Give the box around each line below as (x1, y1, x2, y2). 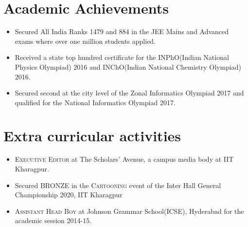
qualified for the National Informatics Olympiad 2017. (15, 97, 176, 107)
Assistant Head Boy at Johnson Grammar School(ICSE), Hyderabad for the (15, 206, 244, 216)
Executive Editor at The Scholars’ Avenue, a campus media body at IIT (15, 154, 234, 164)
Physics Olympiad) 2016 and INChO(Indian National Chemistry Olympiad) (15, 61, 242, 72)
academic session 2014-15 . (15, 215, 92, 226)
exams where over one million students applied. (15, 36, 156, 46)
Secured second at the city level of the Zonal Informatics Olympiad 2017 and (15, 88, 244, 98)
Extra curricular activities (3, 126, 181, 146)
